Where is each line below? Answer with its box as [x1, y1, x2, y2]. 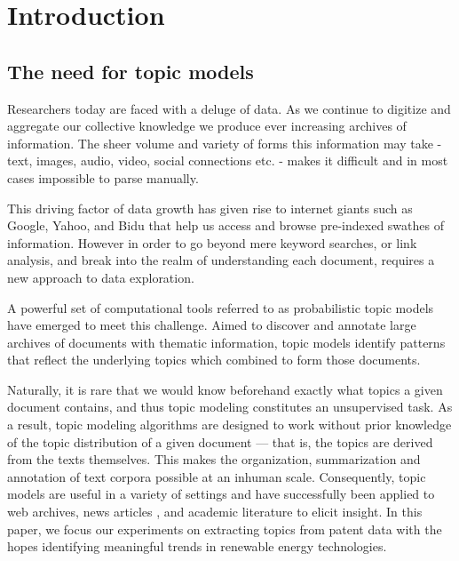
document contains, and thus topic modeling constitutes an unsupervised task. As [7, 397, 453, 416]
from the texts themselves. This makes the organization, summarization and [7, 450, 421, 469]
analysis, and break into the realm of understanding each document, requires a [7, 251, 435, 269]
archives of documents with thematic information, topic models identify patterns [7, 333, 446, 351]
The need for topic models [7, 57, 254, 84]
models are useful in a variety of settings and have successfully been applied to [7, 485, 435, 503]
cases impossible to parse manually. [7, 168, 199, 187]
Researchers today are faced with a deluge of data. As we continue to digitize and [7, 99, 451, 117]
